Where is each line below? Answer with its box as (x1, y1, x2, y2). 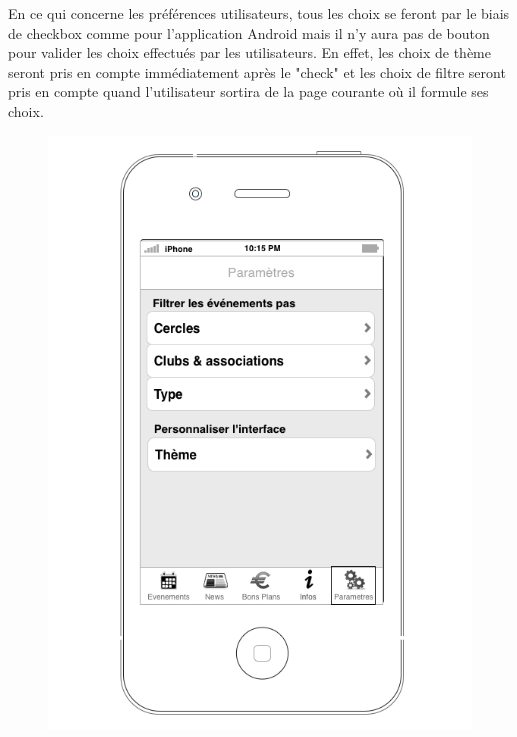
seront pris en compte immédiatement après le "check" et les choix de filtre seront (8, 61, 506, 82)
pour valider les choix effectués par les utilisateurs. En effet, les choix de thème (8, 42, 491, 63)
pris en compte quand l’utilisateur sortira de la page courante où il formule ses (8, 81, 489, 102)
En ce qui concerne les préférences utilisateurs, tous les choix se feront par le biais (8, 3, 510, 23)
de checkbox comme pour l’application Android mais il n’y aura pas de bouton (8, 22, 490, 43)
